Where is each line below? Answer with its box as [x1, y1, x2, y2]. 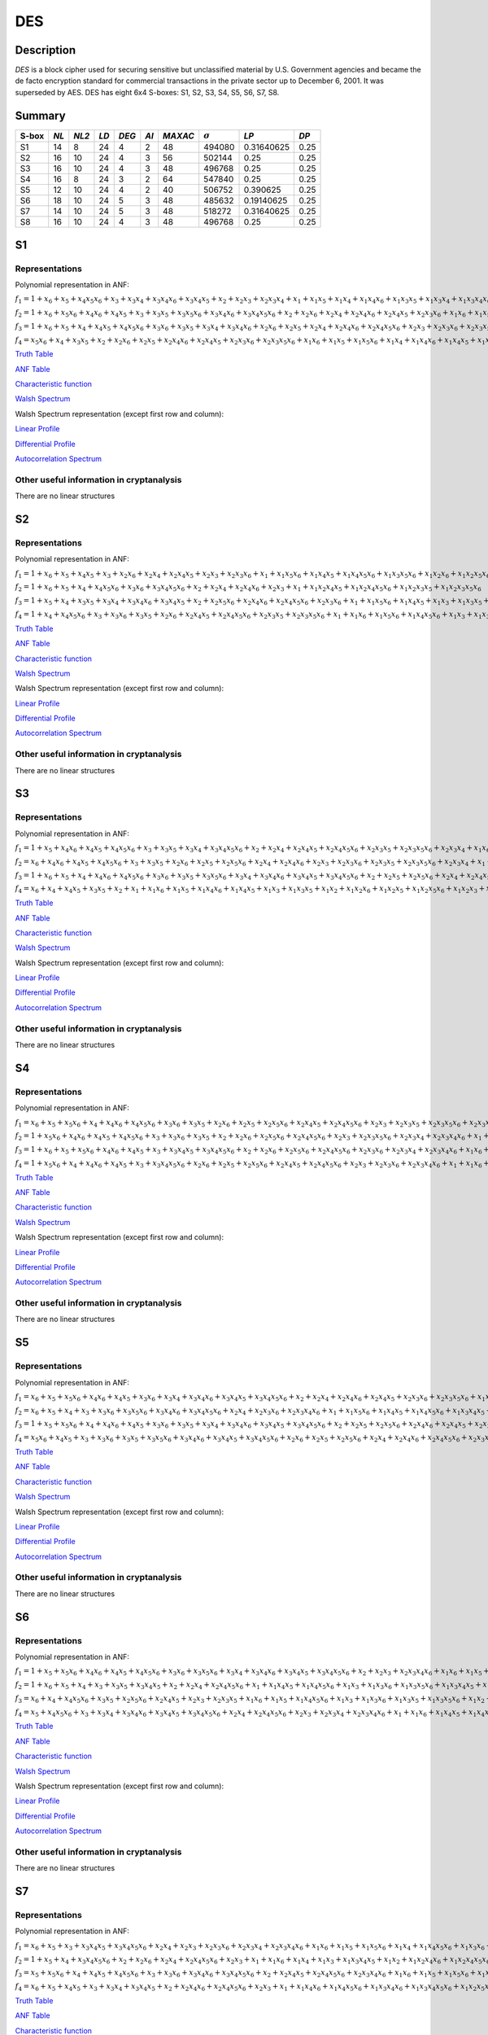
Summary [15, 108, 66, 122]
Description [15, 43, 76, 57]
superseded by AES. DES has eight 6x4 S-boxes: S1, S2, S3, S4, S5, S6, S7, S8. [15, 87, 280, 97]
